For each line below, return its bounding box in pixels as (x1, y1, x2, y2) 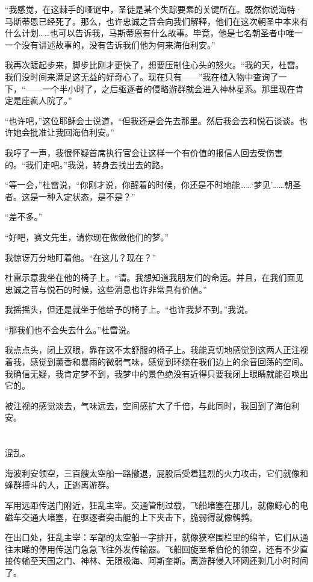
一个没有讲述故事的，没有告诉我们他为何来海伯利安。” (5, 38, 215, 51)
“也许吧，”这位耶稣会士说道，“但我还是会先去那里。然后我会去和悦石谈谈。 (5, 114, 299, 127)
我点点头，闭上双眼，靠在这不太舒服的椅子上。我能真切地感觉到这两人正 (5, 343, 291, 356)
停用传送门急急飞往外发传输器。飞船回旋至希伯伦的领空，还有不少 (38, 542, 300, 555)
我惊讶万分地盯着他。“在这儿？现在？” (5, 251, 156, 263)
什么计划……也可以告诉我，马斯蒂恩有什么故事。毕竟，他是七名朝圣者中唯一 (5, 27, 303, 39)
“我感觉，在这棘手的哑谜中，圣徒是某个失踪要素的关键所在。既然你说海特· (5, 3, 302, 15)
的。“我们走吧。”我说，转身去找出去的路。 (5, 158, 169, 171)
